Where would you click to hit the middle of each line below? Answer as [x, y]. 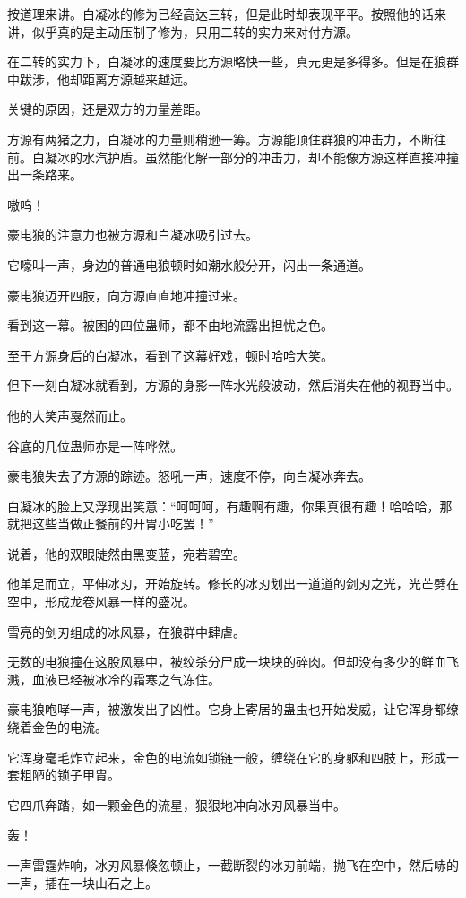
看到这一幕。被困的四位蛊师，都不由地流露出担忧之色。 [170, 325]
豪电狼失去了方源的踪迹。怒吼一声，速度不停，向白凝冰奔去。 [189, 476]
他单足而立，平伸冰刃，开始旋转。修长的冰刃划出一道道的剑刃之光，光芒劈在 [233, 584]
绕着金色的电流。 [57, 727]
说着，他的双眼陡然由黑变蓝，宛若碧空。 [126, 553]
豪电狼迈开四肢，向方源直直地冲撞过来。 [126, 295]
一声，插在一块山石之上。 [82, 882]
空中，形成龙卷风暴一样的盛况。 [101, 602]
